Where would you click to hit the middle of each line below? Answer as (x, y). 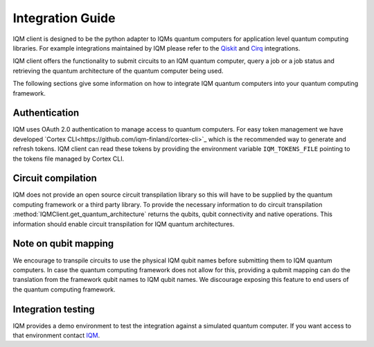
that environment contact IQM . (56, 335)
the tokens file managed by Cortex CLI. (69, 159)
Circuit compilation (55, 178)
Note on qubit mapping (63, 243)
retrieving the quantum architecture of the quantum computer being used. (118, 71)
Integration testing (54, 309)
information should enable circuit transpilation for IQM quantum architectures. (124, 224)
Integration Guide (64, 18)
